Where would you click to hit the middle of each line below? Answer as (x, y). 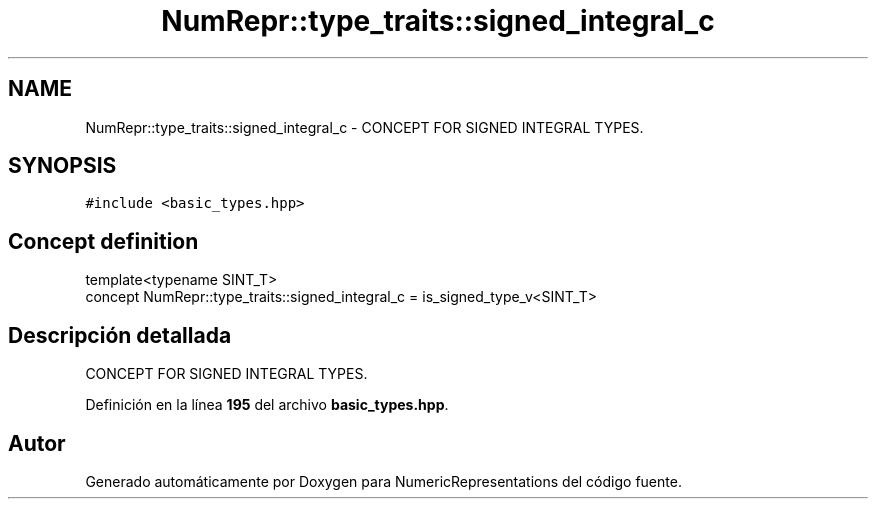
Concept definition (103, 241)
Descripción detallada (120, 335)
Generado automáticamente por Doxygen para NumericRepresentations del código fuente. (383, 481)
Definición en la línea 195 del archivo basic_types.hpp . (267, 405)
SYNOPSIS (62, 166)
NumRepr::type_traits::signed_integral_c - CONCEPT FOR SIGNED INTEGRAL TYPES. (364, 127)
